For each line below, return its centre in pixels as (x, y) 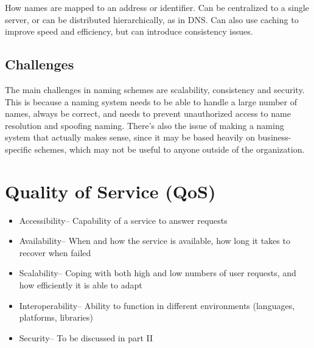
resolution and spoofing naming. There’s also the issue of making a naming (145, 125)
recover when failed (55, 252)
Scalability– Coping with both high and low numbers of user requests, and (158, 273)
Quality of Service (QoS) (110, 191)
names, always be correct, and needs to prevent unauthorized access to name (148, 113)
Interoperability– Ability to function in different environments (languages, (157, 305)
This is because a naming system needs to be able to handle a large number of (151, 101)
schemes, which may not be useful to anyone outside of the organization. (169, 149)
